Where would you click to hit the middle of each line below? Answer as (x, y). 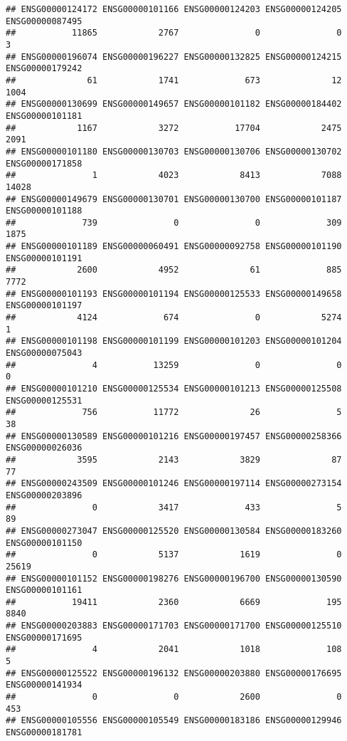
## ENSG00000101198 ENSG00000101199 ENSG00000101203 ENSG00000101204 (174, 341)
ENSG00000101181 (44, 116)
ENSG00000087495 (44, 21)
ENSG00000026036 (44, 448)
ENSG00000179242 (44, 69)
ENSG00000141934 (44, 685)
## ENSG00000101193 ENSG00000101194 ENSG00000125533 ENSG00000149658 (174, 294)
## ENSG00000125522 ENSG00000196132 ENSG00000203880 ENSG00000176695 (174, 673)
